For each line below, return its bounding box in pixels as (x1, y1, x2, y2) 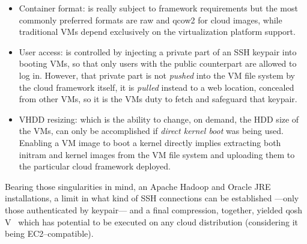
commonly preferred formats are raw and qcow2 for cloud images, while (19, 13, 282, 26)
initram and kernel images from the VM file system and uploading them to (19, 148, 295, 160)
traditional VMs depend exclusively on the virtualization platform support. (19, 25, 296, 38)
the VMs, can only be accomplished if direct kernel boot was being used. (19, 124, 284, 137)
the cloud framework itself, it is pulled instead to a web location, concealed (19, 81, 294, 93)
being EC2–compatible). (5, 227, 94, 240)
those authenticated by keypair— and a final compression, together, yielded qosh (5, 203, 303, 216)
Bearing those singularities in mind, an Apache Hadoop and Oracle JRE (5, 180, 271, 192)
